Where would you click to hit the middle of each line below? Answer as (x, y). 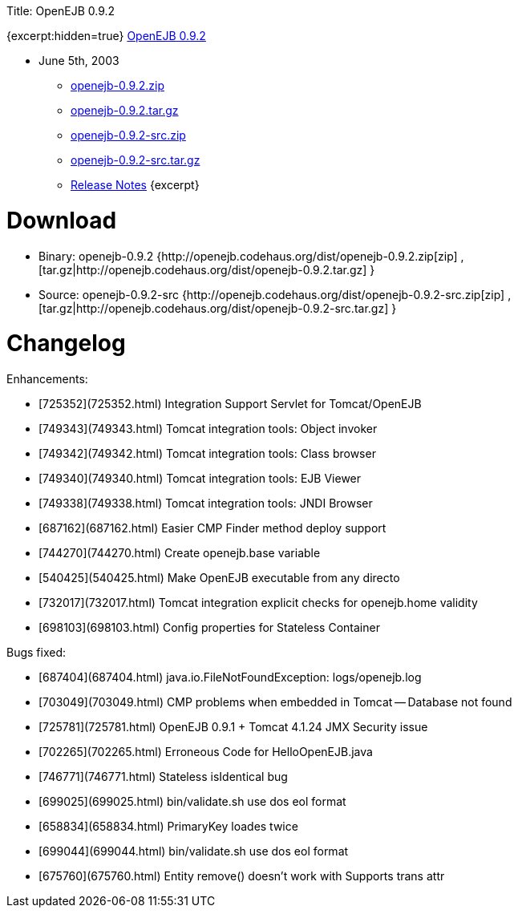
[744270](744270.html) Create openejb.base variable (180, 553)
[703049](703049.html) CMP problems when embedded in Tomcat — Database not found (275, 702)
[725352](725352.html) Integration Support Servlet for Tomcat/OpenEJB (230, 404)
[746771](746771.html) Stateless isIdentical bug (163, 776)
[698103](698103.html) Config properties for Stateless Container (209, 627)
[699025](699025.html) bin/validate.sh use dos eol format (192, 801)
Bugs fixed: (36, 652)
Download (62, 220)
